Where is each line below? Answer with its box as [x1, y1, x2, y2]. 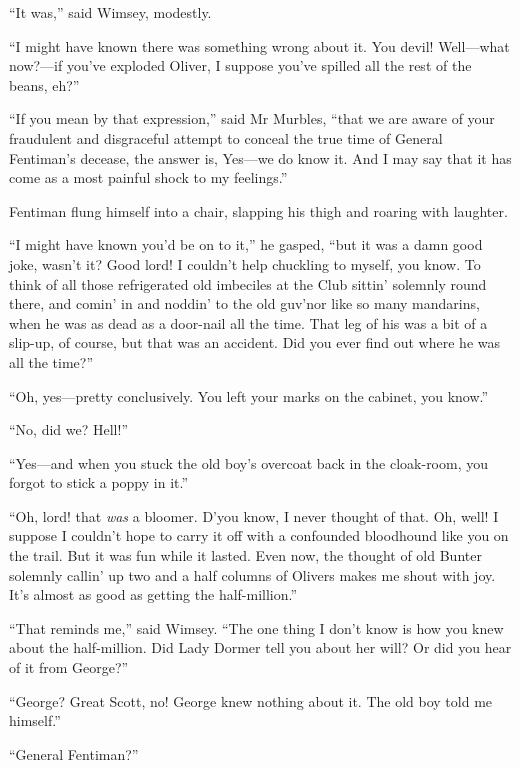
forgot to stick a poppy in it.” [9, 472, 189, 493]
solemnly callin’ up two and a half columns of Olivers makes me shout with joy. [9, 564, 496, 585]
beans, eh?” [9, 74, 80, 95]
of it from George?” [9, 657, 129, 678]
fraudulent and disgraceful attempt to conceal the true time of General [9, 127, 443, 148]
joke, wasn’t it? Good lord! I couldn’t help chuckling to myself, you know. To [9, 253, 481, 274]
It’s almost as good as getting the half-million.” [9, 584, 298, 605]
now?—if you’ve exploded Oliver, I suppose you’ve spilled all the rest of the [9, 55, 472, 76]
